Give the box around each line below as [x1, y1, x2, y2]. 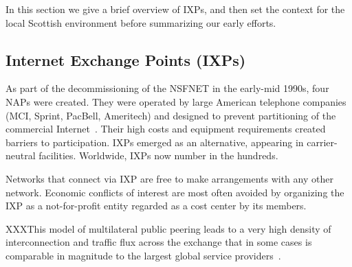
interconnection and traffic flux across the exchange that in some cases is [5, 235, 312, 249]
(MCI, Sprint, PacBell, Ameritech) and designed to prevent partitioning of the [5, 108, 336, 122]
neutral [5, 148, 36, 163]
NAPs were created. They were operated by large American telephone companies [5, 94, 346, 108]
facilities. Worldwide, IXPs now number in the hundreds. [38, 148, 278, 163]
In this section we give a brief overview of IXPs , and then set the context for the [5, 2, 345, 16]
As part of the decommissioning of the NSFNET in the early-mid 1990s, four [5, 81, 329, 95]
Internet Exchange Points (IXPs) [5, 49, 246, 70]
